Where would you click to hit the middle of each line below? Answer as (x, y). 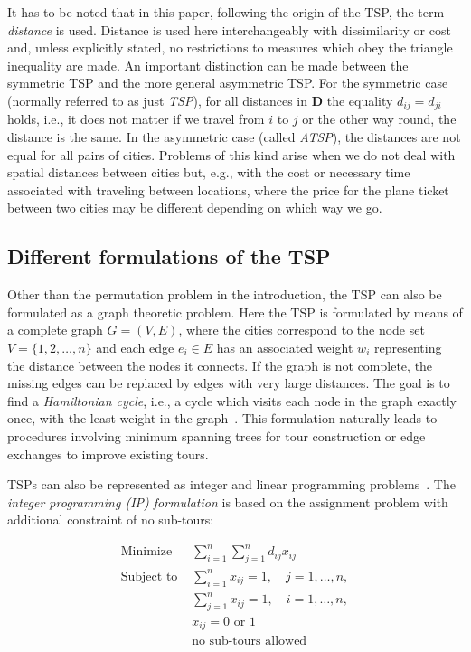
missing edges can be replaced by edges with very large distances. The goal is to (229, 383)
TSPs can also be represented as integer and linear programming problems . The (231, 484)
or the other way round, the (379, 119)
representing (408, 347)
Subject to (149, 576)
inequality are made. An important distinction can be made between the (208, 65)
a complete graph (55, 330)
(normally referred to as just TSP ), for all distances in (158, 100)
